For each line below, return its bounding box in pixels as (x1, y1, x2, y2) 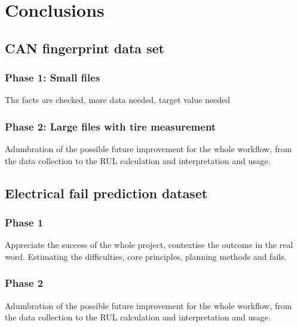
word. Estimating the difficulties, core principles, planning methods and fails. (5, 250, 287, 262)
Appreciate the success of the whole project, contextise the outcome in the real (5, 238, 293, 251)
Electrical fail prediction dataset (5, 183, 208, 202)
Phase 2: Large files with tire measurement (5, 119, 216, 134)
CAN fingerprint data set (5, 38, 165, 57)
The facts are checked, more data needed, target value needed (5, 93, 231, 106)
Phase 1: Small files (5, 70, 100, 85)
